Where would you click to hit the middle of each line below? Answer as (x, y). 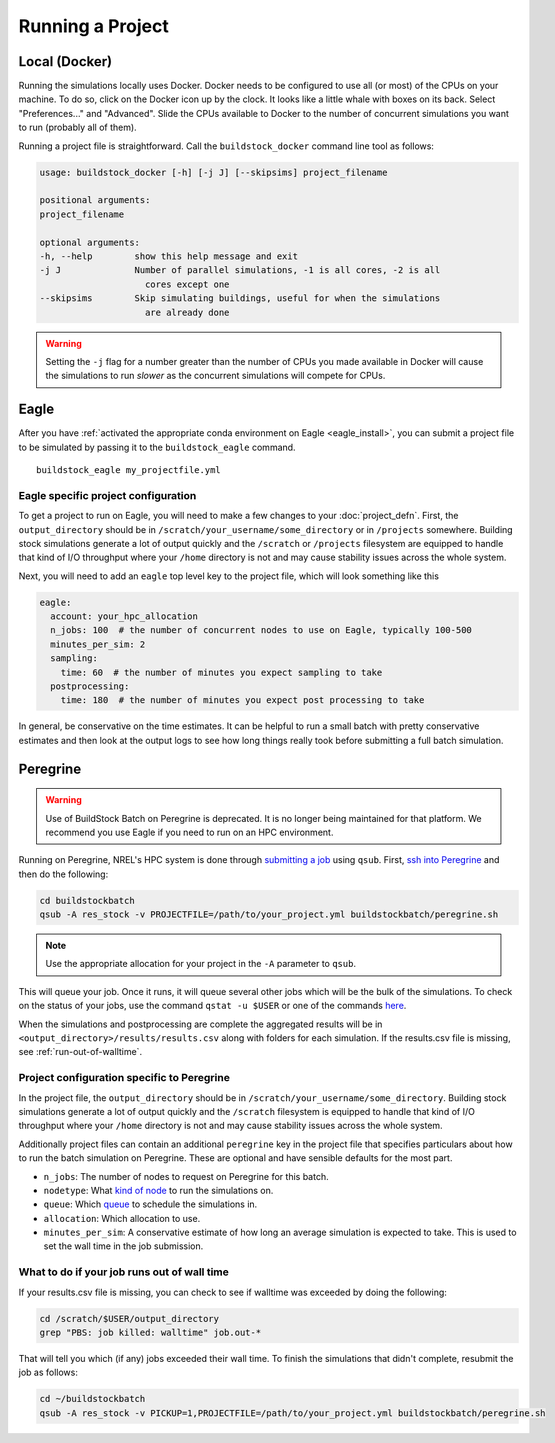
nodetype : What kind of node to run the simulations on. (158, 1190)
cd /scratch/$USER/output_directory (129, 1318)
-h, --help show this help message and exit (169, 256)
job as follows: (48, 1372)
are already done (187, 312)
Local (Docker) (65, 61)
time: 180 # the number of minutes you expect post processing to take (242, 700)
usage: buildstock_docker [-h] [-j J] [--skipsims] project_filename (213, 172)
